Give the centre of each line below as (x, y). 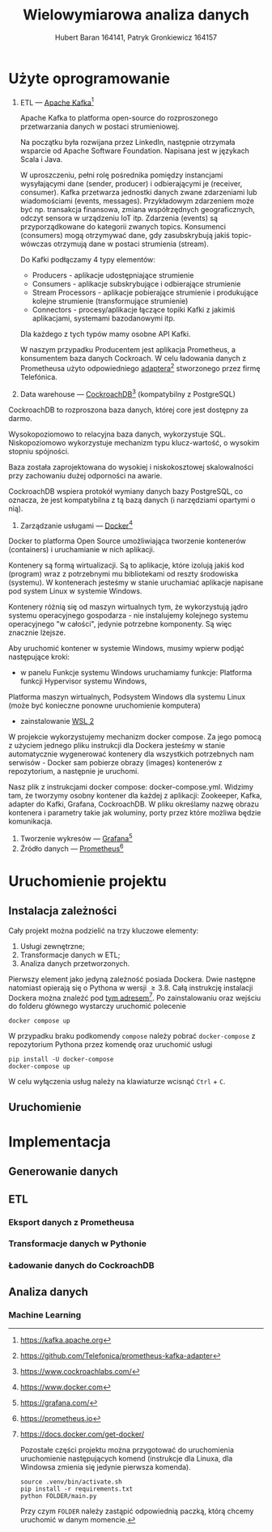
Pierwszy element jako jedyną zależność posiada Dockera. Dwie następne (132, 979)
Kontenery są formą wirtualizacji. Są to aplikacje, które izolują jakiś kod (126, 565)
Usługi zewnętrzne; (52, 946)
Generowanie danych (64, 1172)
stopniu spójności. (39, 451)
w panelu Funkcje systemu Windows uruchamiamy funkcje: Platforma (136, 673)
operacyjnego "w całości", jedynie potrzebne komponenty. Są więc (120, 624)
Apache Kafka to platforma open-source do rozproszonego (119, 118)
